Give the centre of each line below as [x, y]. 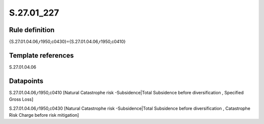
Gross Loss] [21, 99]
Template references [42, 55]
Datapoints [26, 81]
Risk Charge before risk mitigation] [44, 115]
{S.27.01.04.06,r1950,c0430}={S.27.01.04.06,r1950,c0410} [67, 42]
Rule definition [32, 30]
